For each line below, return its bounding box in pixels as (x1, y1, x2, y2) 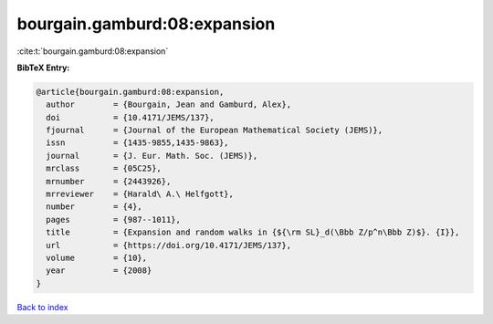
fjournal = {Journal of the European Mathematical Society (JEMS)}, (46, 125, 383, 136)
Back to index (16, 301, 68, 312)
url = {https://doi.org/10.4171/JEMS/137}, (46, 240, 292, 250)
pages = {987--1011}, (46, 214, 182, 225)
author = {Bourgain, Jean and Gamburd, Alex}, (46, 99, 292, 110)
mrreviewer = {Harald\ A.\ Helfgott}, (46, 189, 235, 200)
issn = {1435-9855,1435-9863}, (46, 138, 229, 148)
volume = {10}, (46, 253, 148, 263)
